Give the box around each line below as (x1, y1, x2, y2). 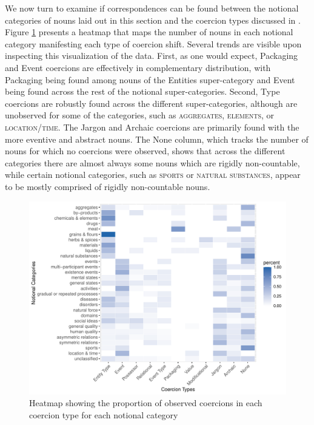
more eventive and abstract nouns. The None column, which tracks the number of (5, 132, 309, 145)
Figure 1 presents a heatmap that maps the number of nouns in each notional (5, 25, 293, 38)
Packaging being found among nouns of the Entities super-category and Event (5, 73, 295, 86)
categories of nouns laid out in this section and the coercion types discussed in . (5, 13, 301, 26)
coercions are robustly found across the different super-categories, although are (5, 97, 298, 109)
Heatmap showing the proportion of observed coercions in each (29, 396, 262, 409)
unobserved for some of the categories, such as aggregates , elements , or (5, 109, 275, 121)
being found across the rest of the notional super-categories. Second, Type (5, 85, 280, 98)
